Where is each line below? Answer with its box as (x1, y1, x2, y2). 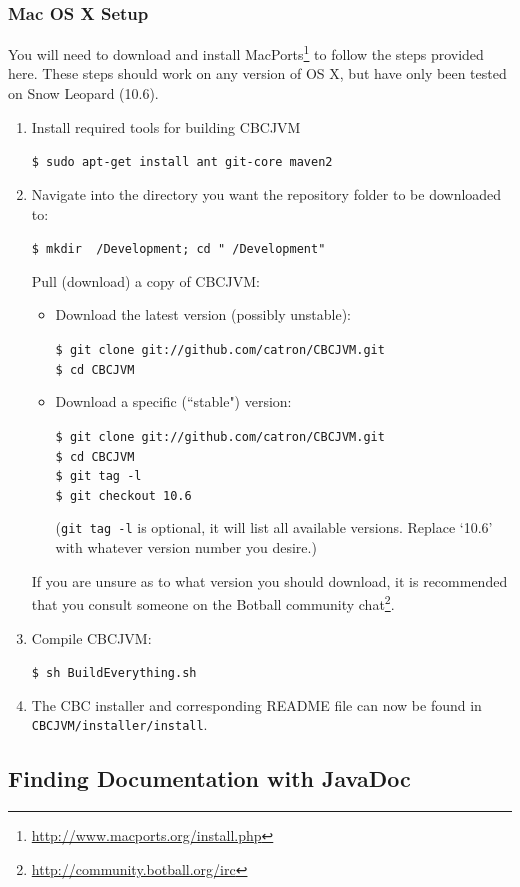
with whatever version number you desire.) (55, 537, 317, 558)
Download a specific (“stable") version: (55, 391, 292, 412)
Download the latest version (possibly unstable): (55, 304, 352, 325)
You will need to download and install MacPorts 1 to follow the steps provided (8, 41, 484, 64)
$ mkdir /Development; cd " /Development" (31, 242, 326, 257)
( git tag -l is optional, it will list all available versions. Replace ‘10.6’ (55, 517, 493, 538)
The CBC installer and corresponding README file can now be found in (31, 694, 482, 715)
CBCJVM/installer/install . (31, 714, 208, 735)
